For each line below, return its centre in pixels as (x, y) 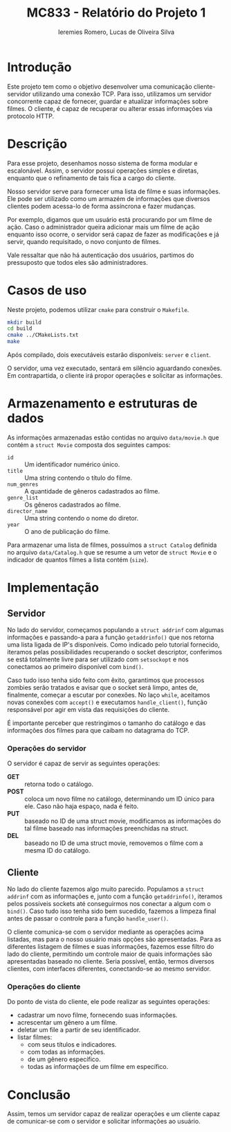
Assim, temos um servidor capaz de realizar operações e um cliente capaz (114, 1114)
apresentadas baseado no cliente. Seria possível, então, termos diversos (111, 961)
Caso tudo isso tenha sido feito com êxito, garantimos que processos (106, 680)
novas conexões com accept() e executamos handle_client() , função (107, 702)
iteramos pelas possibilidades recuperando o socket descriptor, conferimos (115, 652)
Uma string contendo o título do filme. (78, 478)
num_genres (23, 485)
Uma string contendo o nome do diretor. (82, 518)
